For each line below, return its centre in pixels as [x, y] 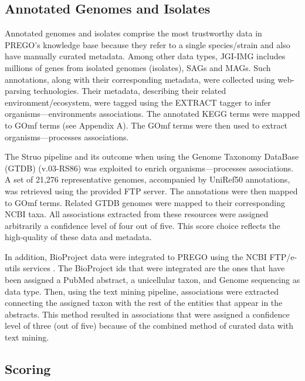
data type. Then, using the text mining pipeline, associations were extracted [142, 291]
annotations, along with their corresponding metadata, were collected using [140, 79]
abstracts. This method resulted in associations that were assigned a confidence [147, 314]
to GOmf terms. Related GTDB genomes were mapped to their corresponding [145, 202]
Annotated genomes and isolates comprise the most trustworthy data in [133, 33]
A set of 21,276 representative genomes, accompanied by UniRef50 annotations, [148, 179]
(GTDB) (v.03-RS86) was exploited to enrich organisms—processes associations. [149, 168]
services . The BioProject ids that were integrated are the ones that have [154, 268]
